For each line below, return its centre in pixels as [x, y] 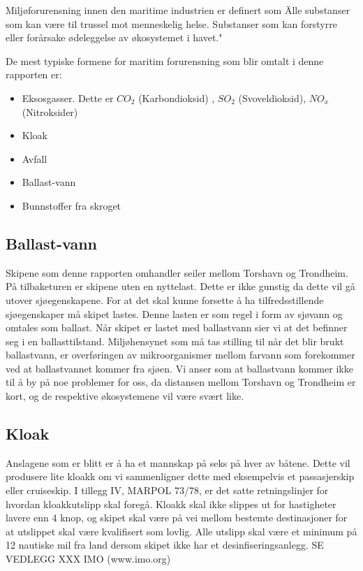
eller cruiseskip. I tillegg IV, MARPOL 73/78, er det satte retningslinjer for [167, 490]
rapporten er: [34, 74]
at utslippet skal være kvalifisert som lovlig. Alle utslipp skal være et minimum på [181, 531]
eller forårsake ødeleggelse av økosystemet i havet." [114, 37]
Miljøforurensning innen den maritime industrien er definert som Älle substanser [178, 10]
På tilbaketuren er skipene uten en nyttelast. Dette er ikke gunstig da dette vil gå [180, 286]
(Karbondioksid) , [177, 97]
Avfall [35, 158]
